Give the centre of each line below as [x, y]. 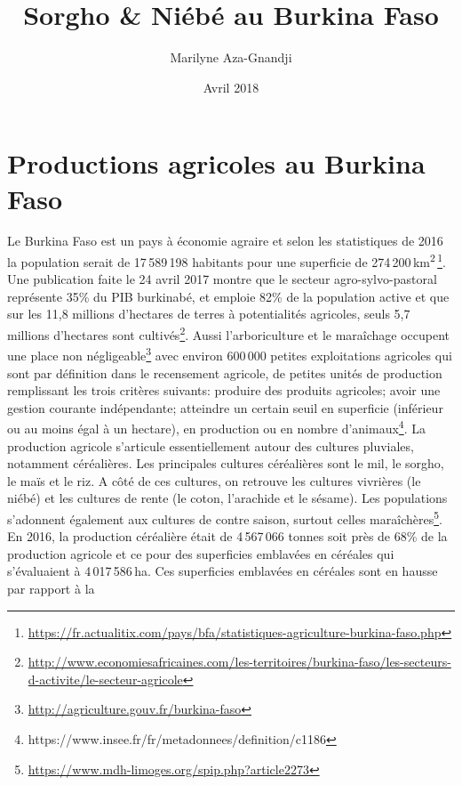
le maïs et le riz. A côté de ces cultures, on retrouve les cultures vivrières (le [214, 480]
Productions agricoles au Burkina [216, 163]
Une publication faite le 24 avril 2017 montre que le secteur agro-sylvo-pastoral [222, 279]
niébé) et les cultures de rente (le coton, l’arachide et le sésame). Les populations [227, 498]
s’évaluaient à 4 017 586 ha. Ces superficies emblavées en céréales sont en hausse [223, 571]
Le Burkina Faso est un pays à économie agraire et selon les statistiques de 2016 [225, 241]
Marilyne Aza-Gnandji [231, 57]
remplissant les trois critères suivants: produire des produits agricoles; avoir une [224, 390]
